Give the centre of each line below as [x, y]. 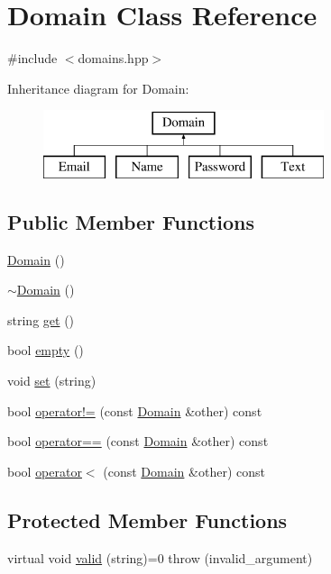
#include [32, 58]
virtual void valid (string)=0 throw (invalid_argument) [160, 557]
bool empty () [46, 350]
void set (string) [52, 381]
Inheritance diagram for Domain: [98, 88]
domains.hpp [113, 58]
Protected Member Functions [147, 519]
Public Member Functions [131, 221]
